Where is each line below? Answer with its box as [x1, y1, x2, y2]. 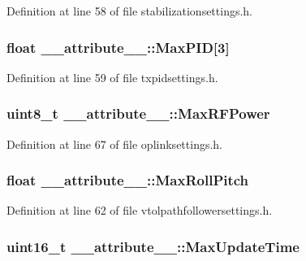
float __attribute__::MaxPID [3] [6, 37, 230, 57]
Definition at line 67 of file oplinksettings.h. [6, 135, 222, 152]
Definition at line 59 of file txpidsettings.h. [6, 68, 218, 85]
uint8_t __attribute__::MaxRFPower [6, 103, 270, 124]
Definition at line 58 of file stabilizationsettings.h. [6, 2, 253, 19]
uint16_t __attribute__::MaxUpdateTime [6, 236, 300, 256]
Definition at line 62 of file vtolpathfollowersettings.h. [6, 202, 273, 219]
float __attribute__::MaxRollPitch [6, 170, 249, 190]
